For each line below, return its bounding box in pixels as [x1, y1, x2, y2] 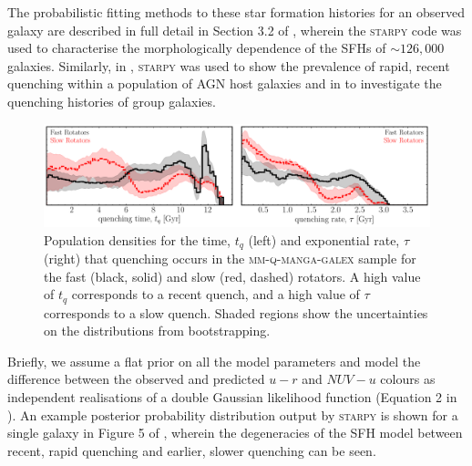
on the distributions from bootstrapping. [44, 321, 271, 340]
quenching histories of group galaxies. [7, 91, 216, 110]
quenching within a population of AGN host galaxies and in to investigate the [7, 74, 442, 93]
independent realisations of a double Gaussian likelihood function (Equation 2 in [7, 388, 457, 407]
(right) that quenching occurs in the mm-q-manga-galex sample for [44, 249, 416, 268]
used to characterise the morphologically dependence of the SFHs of [7, 38, 386, 57]
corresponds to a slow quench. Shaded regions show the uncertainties [44, 303, 428, 322]
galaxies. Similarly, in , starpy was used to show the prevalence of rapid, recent [7, 56, 450, 75]
